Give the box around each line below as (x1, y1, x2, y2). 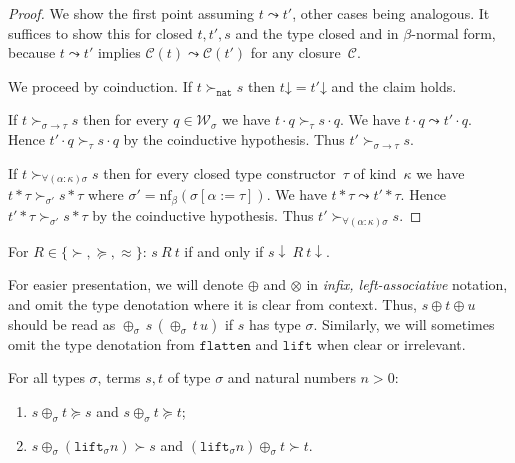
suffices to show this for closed (8, 22, 193, 43)
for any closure (250, 42, 341, 63)
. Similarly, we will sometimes (313, 313, 495, 334)
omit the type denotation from (8, 333, 195, 354)
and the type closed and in (235, 22, 399, 43)
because (8, 42, 56, 63)
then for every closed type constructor (103, 162, 336, 183)
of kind (353, 162, 397, 183)
